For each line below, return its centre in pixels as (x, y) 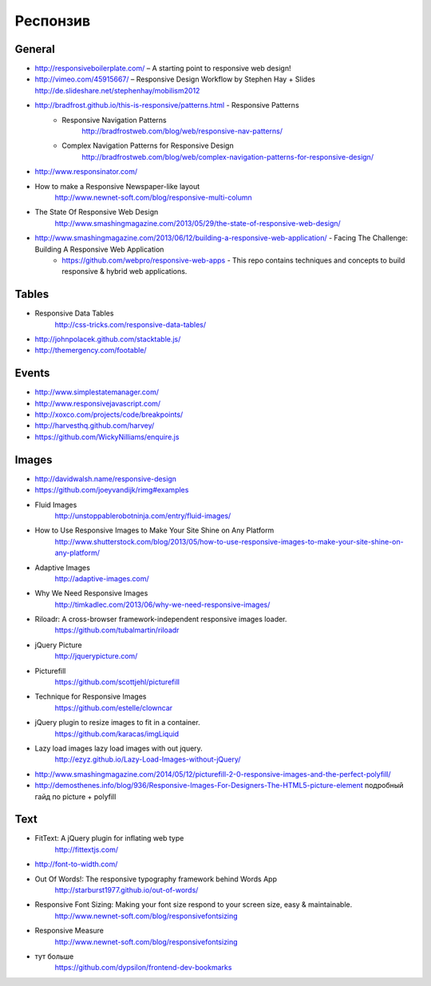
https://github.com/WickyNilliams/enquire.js (107, 437)
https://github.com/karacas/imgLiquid (117, 734)
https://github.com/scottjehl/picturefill (117, 682)
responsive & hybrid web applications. (125, 271)
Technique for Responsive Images (91, 697)
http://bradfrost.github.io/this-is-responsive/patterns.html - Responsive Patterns (167, 105)
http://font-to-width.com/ (76, 864)
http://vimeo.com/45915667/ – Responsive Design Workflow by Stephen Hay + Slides (175, 79)
